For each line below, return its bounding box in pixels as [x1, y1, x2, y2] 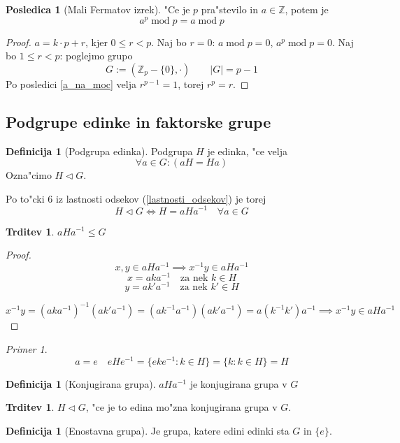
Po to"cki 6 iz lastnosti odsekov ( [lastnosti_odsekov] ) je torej [6, 191, 266, 205]
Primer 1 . [6, 342, 48, 356]
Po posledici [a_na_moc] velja [6, 76, 136, 91]
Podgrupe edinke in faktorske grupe [6, 110, 271, 132]
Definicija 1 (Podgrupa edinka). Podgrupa [6, 143, 193, 158]
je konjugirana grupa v [190, 376, 287, 391]
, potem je [285, 2, 329, 16]
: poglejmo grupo [59, 48, 133, 63]
